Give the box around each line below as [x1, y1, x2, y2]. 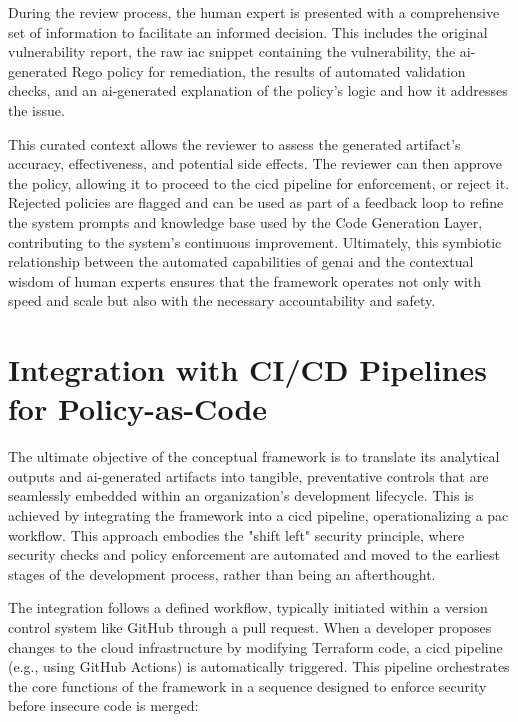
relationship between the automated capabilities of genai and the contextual [8, 251, 474, 272]
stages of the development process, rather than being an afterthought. [8, 563, 436, 584]
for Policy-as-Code [8, 388, 268, 429]
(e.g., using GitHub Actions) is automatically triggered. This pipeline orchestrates [8, 656, 510, 677]
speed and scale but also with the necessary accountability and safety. [8, 290, 436, 311]
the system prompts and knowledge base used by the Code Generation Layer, [8, 211, 483, 232]
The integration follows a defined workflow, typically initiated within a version [8, 597, 488, 618]
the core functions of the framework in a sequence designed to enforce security [8, 675, 487, 696]
